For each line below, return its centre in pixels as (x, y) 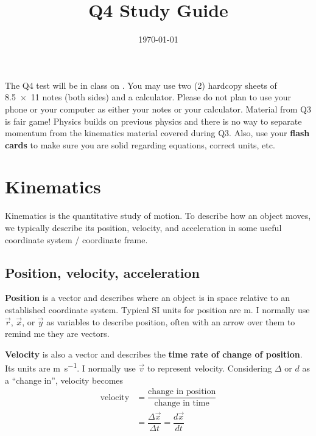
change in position (182, 392)
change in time (182, 403)
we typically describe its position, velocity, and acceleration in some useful (143, 227)
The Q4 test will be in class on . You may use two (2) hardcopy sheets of (141, 85)
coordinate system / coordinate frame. (76, 239)
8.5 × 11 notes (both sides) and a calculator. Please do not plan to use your (148, 97)
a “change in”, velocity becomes (64, 380)
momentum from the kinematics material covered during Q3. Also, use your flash (157, 133)
